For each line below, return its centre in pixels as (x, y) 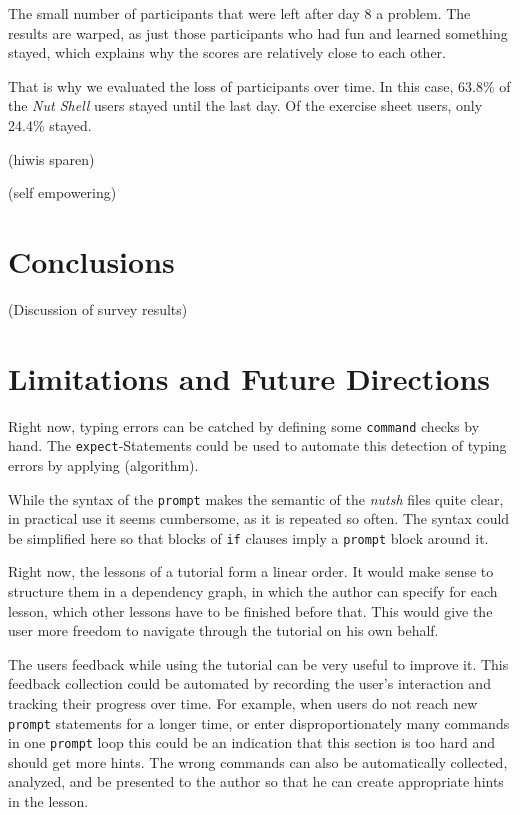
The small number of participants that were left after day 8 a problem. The (239, 13)
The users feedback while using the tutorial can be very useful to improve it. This (258, 663)
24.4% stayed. (50, 124)
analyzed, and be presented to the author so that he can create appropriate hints (256, 781)
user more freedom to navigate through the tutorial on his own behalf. (223, 630)
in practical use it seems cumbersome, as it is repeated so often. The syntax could (259, 518)
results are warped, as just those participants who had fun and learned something (258, 32)
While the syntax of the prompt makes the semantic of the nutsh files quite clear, (256, 498)
